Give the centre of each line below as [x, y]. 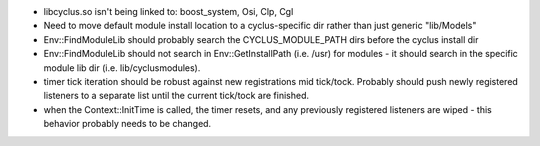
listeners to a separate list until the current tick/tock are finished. [176, 96]
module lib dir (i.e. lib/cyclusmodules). [122, 67]
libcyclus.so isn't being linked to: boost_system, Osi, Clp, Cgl [168, 11]
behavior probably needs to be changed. [127, 124]
